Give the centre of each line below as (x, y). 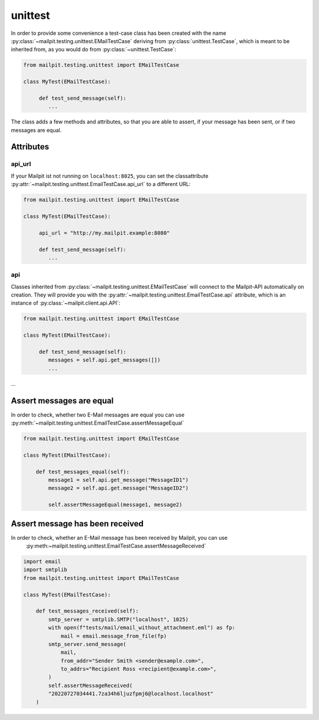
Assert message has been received (77, 524)
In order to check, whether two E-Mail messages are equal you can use (98, 415)
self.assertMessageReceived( (90, 685)
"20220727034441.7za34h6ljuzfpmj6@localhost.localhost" (131, 694)
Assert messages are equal (62, 401)
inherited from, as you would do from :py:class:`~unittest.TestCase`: (94, 50)
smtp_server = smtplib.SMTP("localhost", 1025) (118, 619)
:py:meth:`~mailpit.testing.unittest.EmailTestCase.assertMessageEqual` (97, 423)
